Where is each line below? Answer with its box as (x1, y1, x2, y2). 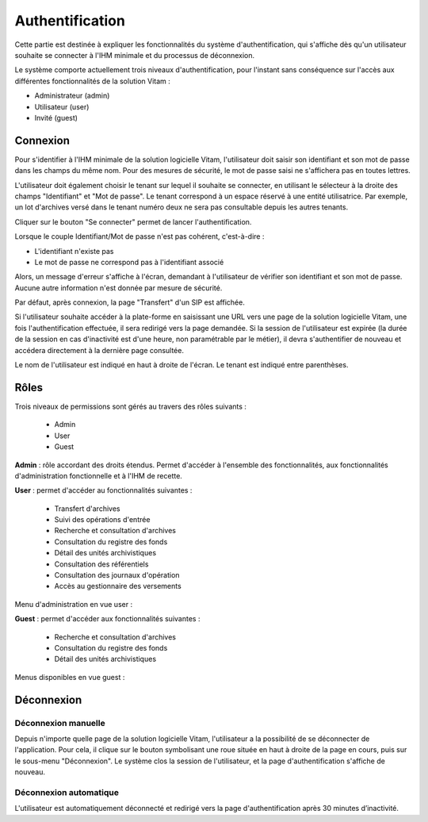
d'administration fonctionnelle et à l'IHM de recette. (14, 471, 182, 480)
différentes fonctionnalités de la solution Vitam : (14, 76, 170, 86)
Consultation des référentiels (54, 559, 149, 569)
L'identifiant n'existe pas (34, 246, 114, 255)
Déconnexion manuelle (14, 717, 106, 728)
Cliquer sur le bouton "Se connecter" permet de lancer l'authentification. (14, 217, 252, 226)
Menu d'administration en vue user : (14, 599, 133, 609)
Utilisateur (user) (34, 102, 90, 111)
